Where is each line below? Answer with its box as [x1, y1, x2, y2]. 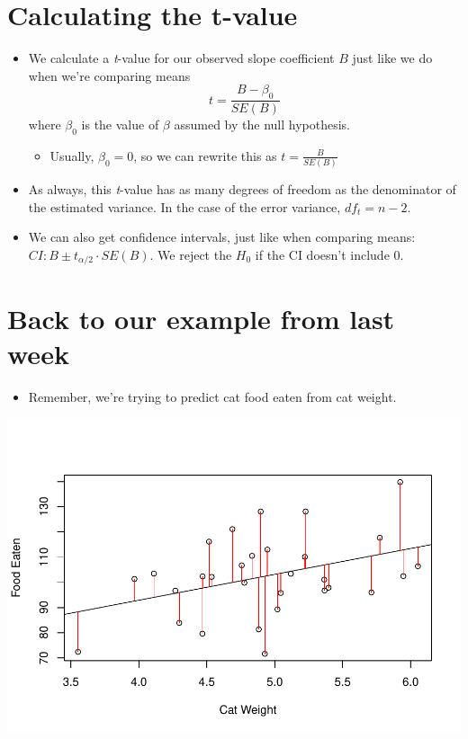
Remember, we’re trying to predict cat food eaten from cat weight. [28, 387, 397, 405]
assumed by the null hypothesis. [174, 115, 350, 134]
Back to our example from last [7, 299, 395, 336]
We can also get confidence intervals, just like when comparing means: [28, 227, 416, 246]
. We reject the [149, 245, 232, 264]
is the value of [81, 115, 159, 134]
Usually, [49, 146, 94, 165]
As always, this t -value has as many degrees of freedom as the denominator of [28, 180, 456, 199]
